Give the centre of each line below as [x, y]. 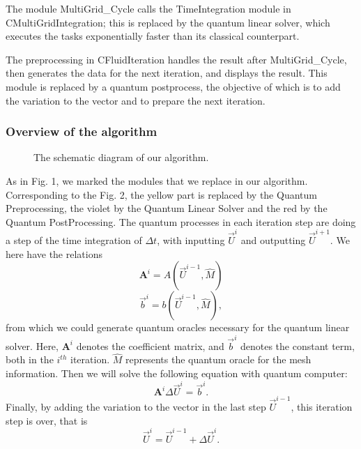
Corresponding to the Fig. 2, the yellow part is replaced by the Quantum [161, 194]
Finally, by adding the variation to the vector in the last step [136, 406]
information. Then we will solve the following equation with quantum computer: [177, 373]
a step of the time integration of [74, 240]
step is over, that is [47, 420]
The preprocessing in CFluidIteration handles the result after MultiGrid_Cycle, [176, 59]
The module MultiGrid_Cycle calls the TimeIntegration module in [148, 8]
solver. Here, [32, 345]
